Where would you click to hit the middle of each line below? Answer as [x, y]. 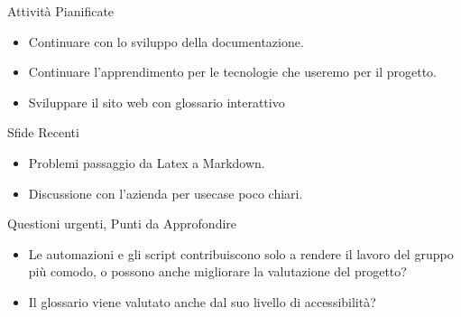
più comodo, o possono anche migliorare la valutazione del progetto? [217, 271]
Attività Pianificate [61, 11]
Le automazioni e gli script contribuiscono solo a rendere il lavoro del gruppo [241, 253]
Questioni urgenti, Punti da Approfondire [122, 224]
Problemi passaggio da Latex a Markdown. [147, 162]
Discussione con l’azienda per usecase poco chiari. [166, 193]
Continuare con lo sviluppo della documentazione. [166, 41]
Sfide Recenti [43, 132]
